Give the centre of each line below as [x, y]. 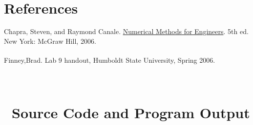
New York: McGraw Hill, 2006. [50, 41]
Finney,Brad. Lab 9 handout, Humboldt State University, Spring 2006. [110, 60]
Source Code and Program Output [131, 112]
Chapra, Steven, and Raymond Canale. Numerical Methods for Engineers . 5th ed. [126, 31]
